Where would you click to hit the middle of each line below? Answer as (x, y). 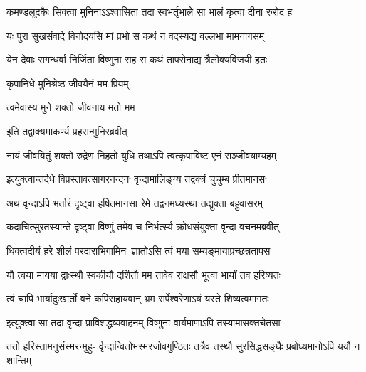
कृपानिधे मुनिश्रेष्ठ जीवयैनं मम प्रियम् (68, 83)
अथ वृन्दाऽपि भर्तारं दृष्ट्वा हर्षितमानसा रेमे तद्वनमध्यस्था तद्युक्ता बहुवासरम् (135, 202)
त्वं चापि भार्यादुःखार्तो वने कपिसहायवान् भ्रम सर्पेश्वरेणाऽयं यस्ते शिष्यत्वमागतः (138, 298)
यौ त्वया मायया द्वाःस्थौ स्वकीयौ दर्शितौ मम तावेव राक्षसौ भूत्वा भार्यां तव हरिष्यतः (143, 274)
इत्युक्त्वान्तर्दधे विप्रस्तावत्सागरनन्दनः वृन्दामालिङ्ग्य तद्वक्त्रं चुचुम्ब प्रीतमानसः (137, 179)
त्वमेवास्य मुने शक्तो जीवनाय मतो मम (71, 107)
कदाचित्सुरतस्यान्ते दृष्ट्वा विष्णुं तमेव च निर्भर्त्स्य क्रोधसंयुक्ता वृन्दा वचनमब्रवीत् (143, 227)
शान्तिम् (19, 360)
